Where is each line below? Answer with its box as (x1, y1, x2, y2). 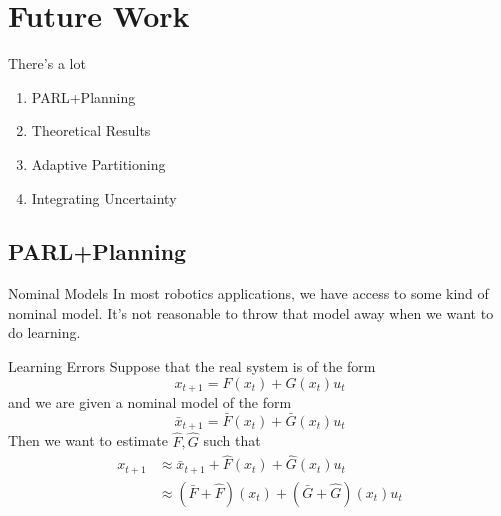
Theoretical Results (31, 120, 151, 141)
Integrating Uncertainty (31, 187, 177, 208)
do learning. (8, 322, 81, 343)
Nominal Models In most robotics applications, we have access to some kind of (8, 283, 489, 304)
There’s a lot (8, 53, 86, 74)
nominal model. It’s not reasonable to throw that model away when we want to (8, 302, 494, 323)
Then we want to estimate (8, 430, 168, 451)
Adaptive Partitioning (31, 153, 166, 174)
